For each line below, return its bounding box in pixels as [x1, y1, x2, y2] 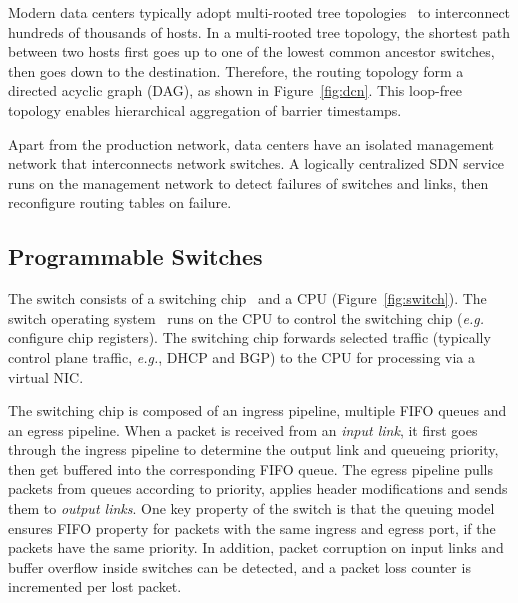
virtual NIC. [8, 366, 84, 387]
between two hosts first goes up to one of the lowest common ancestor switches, [8, 41, 495, 62]
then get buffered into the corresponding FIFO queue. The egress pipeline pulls [8, 458, 494, 479]
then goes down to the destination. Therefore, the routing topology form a [8, 60, 464, 81]
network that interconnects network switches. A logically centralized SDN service [8, 153, 505, 174]
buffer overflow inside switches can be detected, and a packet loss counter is [8, 556, 471, 577]
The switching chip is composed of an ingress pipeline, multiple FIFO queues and [8, 400, 507, 421]
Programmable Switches [8, 241, 263, 272]
